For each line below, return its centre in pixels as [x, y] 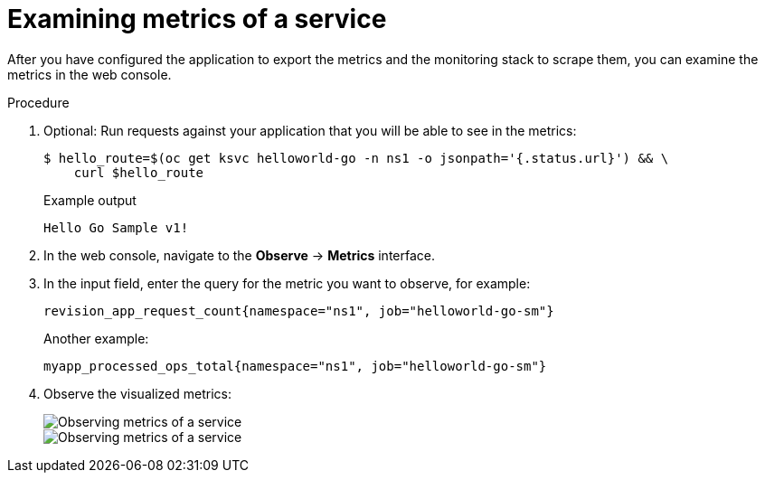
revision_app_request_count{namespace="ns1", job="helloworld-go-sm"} [299, 311]
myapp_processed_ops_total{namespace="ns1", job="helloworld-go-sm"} [295, 366]
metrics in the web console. [90, 74]
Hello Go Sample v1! [116, 227]
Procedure [38, 102]
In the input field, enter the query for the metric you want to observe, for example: [287, 283]
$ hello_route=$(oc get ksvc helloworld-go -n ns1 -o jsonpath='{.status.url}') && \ [356, 158]
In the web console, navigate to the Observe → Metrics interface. [239, 255]
